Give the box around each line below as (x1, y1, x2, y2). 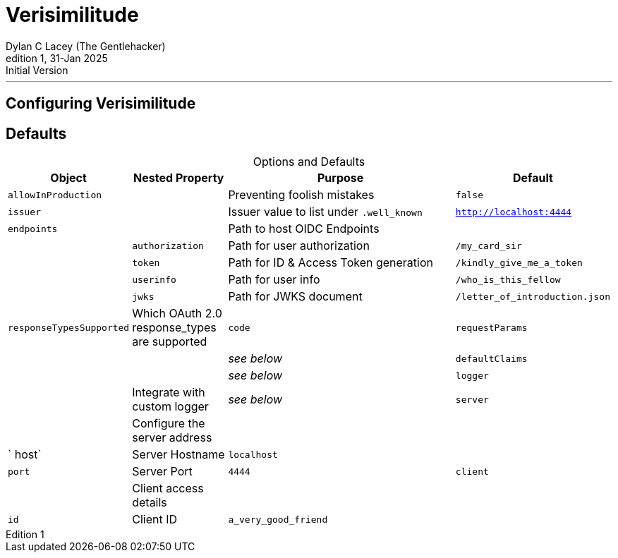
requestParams (455, 322, 528, 333)
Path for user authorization (228, 238, 370, 253)
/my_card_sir (455, 240, 522, 251)
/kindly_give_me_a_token (455, 257, 583, 268)
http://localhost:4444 (455, 206, 572, 217)
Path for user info (228, 272, 320, 287)
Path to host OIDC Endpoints (228, 222, 380, 236)
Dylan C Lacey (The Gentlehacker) (6, 40, 166, 52)
